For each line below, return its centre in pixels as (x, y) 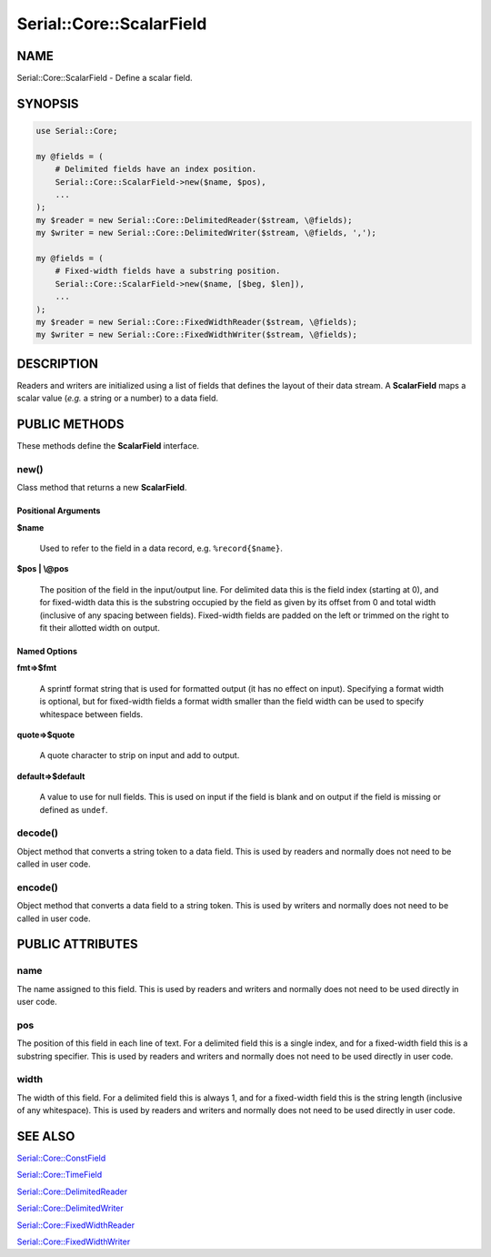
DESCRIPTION (58, 364)
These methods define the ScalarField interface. (108, 446)
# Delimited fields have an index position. (156, 169)
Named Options (47, 651)
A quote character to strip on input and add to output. (140, 755)
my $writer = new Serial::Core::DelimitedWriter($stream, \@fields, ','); (206, 233)
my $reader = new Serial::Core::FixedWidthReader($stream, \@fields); (197, 322)
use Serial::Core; (77, 131)
